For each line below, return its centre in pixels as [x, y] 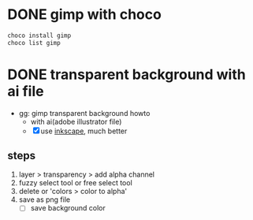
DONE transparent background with [126, 75]
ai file [26, 91]
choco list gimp [34, 43]
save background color [68, 208]
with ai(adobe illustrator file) [76, 121]
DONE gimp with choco [85, 15]
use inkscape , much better [84, 131]
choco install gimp [39, 35]
